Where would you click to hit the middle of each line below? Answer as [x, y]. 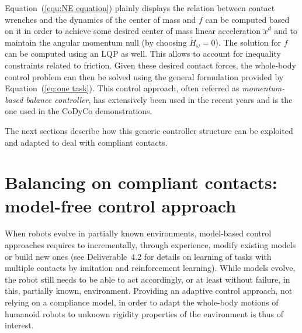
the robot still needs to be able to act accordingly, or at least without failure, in [147, 279]
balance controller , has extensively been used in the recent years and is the [159, 99]
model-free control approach [121, 205]
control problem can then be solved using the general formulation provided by [144, 76]
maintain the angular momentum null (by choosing [96, 42]
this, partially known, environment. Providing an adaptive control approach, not [149, 291]
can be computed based [247, 19]
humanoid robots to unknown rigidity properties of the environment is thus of [144, 313]
